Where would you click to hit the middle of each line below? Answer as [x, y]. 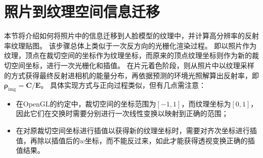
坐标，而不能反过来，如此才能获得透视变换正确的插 [170, 140]
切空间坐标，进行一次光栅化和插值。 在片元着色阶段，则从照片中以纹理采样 [129, 65]
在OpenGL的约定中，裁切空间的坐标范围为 [86, 103]
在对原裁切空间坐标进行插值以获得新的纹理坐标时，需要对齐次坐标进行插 [136, 130]
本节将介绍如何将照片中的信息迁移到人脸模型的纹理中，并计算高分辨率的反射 [131, 36]
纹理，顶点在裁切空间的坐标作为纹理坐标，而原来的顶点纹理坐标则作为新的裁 [131, 55]
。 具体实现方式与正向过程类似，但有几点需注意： [123, 85]
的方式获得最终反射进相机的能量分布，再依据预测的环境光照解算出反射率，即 [131, 75]
